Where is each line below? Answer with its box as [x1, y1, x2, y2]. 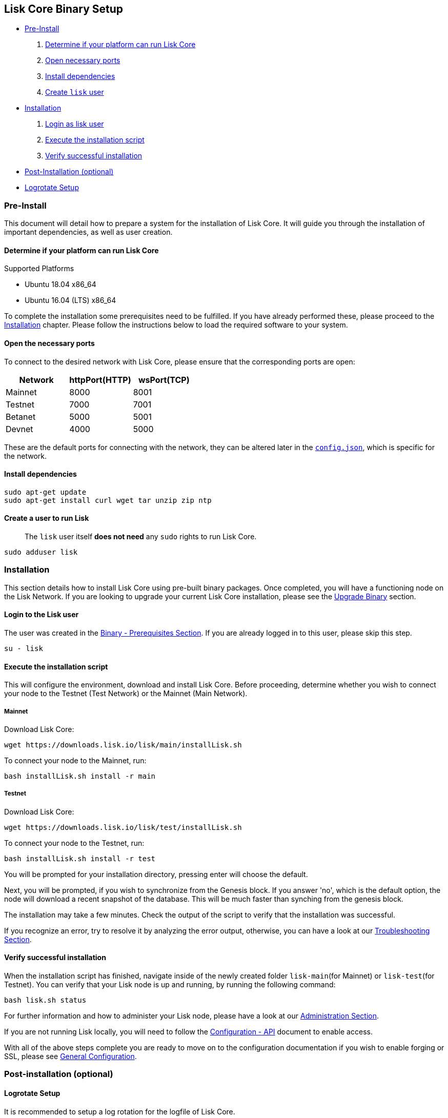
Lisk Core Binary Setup [4, 3, 124, 15]
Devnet [6, 423, 33, 434]
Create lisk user [45, 88, 104, 97]
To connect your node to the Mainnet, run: [4, 756, 147, 765]
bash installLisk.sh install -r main [4, 772, 156, 781]
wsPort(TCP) [138, 374, 190, 385]
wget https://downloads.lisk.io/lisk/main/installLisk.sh [4, 741, 242, 749]
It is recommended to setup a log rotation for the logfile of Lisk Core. [4, 1107, 235, 1116]
